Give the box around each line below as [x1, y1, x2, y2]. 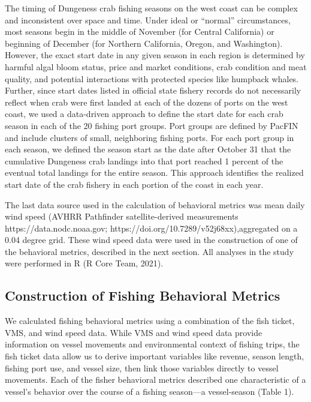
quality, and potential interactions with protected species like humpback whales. [5, 72, 299, 85]
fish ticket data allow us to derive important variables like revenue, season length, [5, 350, 304, 362]
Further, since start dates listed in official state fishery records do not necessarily [5, 84, 301, 97]
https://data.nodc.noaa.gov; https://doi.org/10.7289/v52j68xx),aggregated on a [5, 221, 298, 234]
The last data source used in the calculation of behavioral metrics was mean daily [5, 198, 305, 211]
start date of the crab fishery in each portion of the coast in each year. [5, 178, 264, 190]
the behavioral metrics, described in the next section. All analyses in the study [5, 245, 294, 257]
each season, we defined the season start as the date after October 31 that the [5, 143, 291, 155]
